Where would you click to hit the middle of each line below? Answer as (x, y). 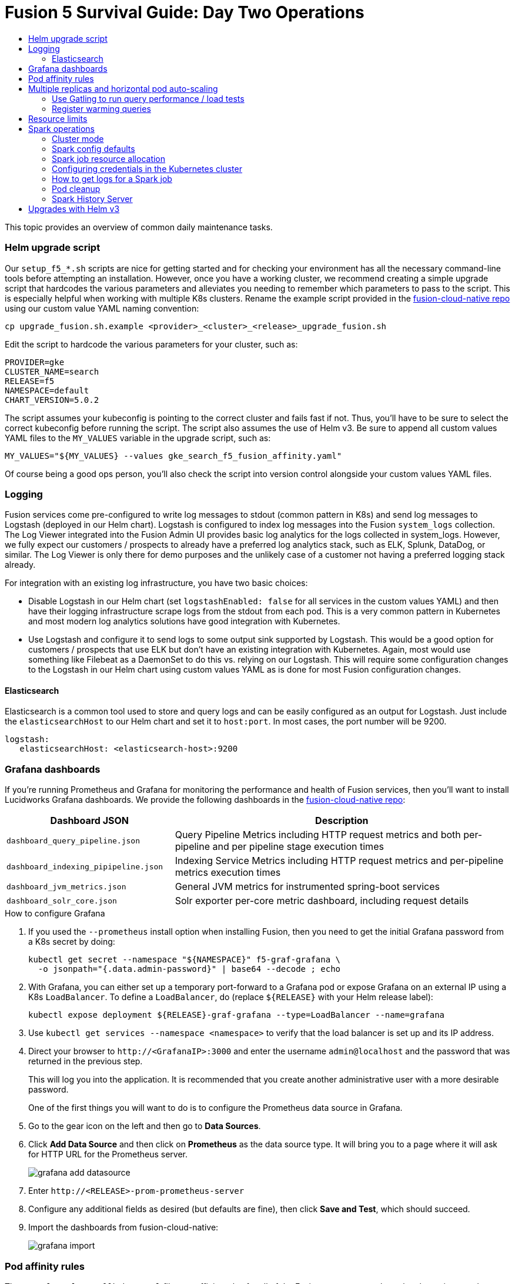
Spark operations (61, 128)
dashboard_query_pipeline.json (73, 840)
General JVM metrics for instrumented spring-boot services (307, 887)
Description (342, 821)
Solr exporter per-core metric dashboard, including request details (322, 901)
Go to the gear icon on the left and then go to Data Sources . (145, 1126)
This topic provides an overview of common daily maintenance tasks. (139, 227)
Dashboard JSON (90, 821)
